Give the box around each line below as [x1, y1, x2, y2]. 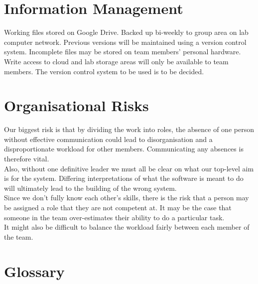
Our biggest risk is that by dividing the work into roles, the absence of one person [4, 124, 254, 135]
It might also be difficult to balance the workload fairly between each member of [4, 222, 250, 232]
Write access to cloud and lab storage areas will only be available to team [4, 56, 229, 66]
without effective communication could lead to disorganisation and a [4, 134, 213, 144]
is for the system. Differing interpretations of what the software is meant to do [4, 173, 244, 183]
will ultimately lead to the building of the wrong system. [4, 182, 177, 193]
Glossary [4, 261, 65, 281]
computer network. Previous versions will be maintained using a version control [4, 36, 247, 47]
